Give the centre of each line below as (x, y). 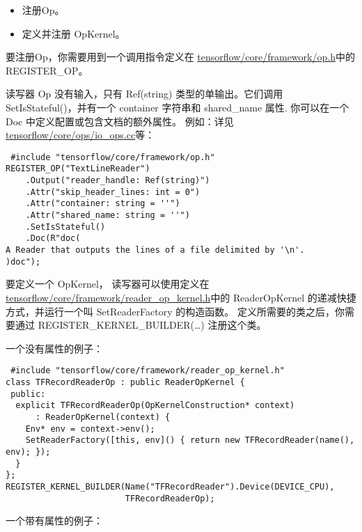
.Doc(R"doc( (53, 238)
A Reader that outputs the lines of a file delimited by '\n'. (155, 250)
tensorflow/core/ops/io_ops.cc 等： (80, 135)
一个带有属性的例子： (54, 521)
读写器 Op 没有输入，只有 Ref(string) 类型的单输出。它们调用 (144, 94)
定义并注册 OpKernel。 (73, 33)
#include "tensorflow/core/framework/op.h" (113, 157)
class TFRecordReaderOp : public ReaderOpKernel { (125, 382)
